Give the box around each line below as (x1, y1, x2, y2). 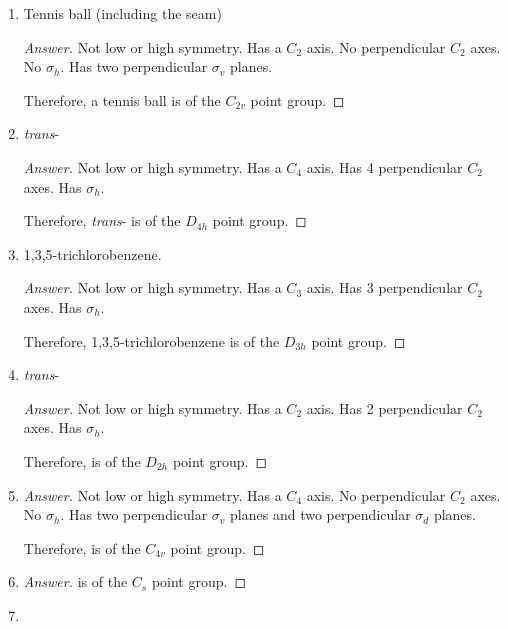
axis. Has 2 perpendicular (306, 397, 463, 418)
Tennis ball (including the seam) (23, 3, 222, 23)
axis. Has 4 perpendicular (306, 156, 463, 177)
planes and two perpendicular (230, 504, 411, 525)
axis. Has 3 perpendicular (306, 277, 463, 298)
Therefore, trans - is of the (23, 210, 181, 231)
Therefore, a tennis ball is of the (23, 89, 221, 110)
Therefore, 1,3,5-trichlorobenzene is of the (23, 330, 280, 351)
